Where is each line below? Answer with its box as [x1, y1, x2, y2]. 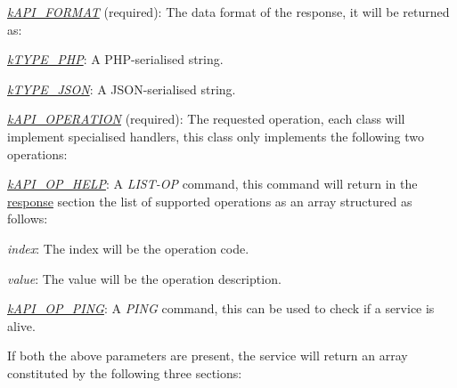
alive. [7, 316, 36, 335]
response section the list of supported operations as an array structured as [7, 191, 412, 210]
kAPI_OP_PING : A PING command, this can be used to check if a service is [7, 299, 435, 318]
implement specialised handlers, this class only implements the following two [7, 126, 424, 145]
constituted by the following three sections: [7, 363, 242, 382]
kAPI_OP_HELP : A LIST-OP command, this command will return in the [7, 174, 418, 193]
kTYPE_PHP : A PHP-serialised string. [7, 50, 224, 69]
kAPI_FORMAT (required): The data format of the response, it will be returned [7, 3, 450, 20]
